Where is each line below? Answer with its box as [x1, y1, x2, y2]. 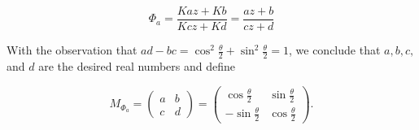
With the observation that [7, 41, 137, 58]
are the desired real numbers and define [38, 57, 235, 74]
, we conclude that [288, 41, 381, 58]
